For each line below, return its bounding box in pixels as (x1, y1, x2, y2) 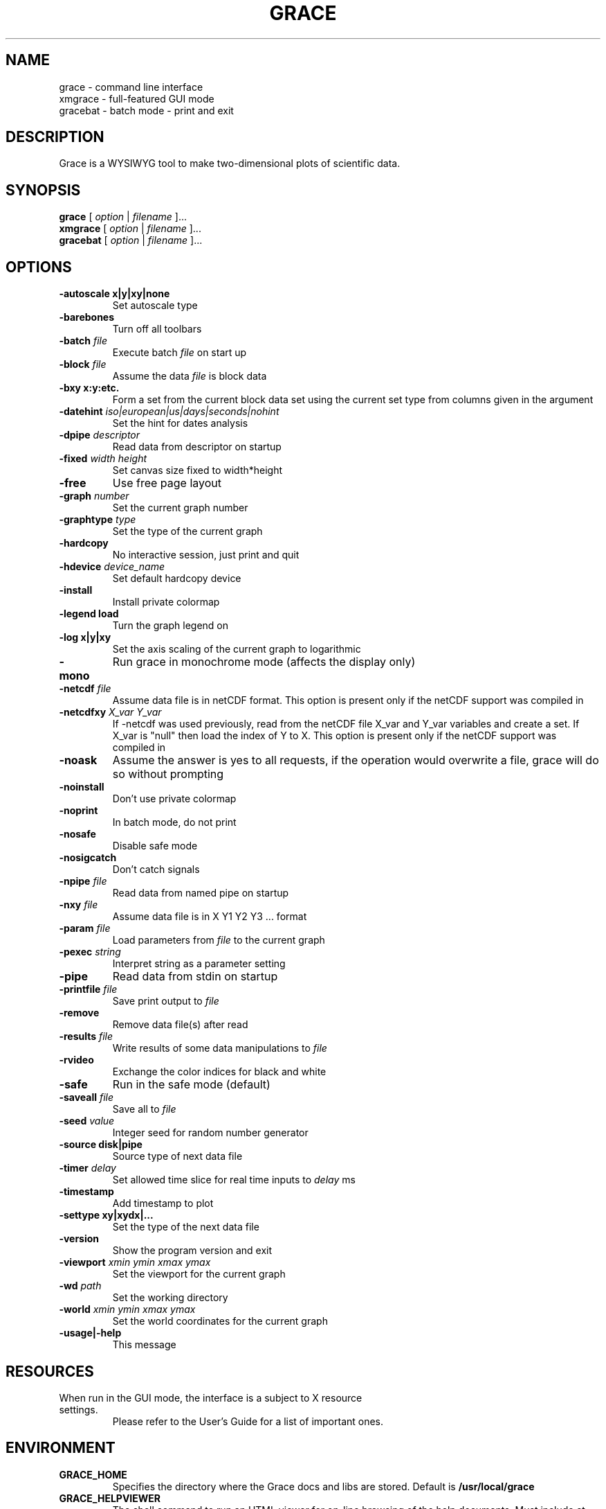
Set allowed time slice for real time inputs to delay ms (112, 1174, 356, 1186)
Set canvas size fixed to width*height (112, 464, 283, 477)
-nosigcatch (59, 851, 117, 864)
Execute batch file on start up (112, 346, 247, 359)
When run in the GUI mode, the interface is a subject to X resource (59, 1391, 362, 1404)
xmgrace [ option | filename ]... (59, 222, 201, 235)
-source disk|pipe (59, 1138, 143, 1151)
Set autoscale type (112, 299, 198, 312)
